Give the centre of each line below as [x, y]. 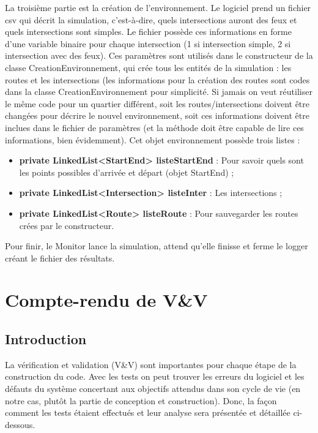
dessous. [20, 424]
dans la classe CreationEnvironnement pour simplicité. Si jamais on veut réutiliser [159, 92]
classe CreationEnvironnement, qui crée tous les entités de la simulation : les [148, 67]
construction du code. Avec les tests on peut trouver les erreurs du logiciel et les [155, 376]
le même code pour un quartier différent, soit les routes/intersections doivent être [157, 103]
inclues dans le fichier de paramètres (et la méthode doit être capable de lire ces [154, 127]
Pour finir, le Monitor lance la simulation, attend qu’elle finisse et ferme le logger [157, 246]
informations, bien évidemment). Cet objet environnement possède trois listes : [153, 139]
